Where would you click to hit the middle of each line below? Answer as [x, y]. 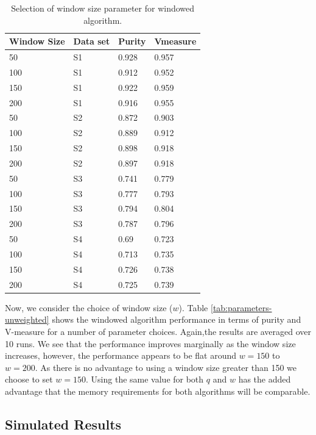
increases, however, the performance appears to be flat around [121, 355]
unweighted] [27, 319]
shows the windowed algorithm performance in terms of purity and [177, 319]
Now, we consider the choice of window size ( [89, 307]
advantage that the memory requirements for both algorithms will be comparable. [158, 391]
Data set [92, 41]
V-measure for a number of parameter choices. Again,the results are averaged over [158, 331]
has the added [265, 379]
